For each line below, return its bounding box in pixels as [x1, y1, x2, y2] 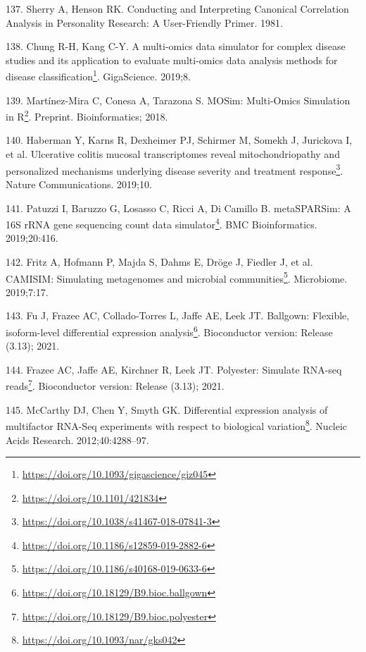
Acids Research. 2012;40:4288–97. [6, 432, 149, 447]
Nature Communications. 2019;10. [6, 176, 152, 191]
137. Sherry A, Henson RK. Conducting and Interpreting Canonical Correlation [6, 1, 349, 16]
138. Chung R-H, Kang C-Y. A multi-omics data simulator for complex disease [6, 39, 346, 54]
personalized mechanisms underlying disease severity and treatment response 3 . [6, 161, 343, 178]
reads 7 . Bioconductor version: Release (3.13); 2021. [6, 376, 225, 393]
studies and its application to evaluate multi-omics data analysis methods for [6, 52, 338, 67]
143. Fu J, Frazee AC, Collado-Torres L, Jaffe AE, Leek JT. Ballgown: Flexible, [6, 308, 350, 323]
